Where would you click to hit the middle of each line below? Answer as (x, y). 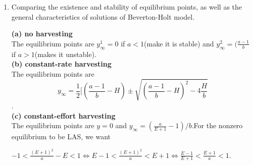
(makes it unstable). (65, 54)
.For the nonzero (217, 125)
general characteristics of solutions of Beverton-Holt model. (103, 16)
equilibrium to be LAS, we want (61, 136)
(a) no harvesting (42, 34)
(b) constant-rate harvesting (61, 64)
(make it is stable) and (179, 43)
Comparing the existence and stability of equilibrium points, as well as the (127, 7)
